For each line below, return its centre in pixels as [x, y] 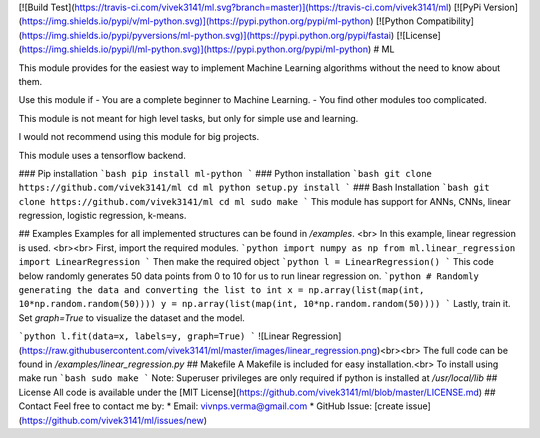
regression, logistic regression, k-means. [102, 216]
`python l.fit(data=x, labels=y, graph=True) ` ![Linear [154, 336]
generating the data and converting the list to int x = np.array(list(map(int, [221, 290]
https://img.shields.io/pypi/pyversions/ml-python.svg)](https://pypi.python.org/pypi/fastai [206, 35]
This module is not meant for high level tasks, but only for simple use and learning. [188, 118]
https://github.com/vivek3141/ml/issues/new [112, 420]
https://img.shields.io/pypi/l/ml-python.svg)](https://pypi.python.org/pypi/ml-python [195, 49]
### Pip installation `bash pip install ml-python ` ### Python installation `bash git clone [225, 173]
